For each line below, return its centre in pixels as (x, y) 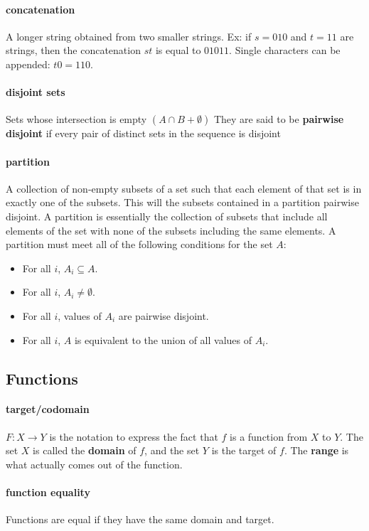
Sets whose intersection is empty (76, 119)
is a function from (269, 436)
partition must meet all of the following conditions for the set (139, 244)
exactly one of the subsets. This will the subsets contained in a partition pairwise (182, 202)
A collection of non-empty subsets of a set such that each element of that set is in (184, 188)
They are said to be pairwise (279, 119)
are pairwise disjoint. (164, 315)
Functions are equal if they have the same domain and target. (140, 519)
